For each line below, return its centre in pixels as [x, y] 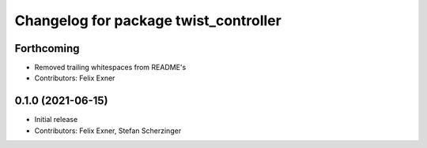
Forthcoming [47, 48]
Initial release [56, 120]
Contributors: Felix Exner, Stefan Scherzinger [108, 131]
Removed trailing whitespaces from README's [110, 68]
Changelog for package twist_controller [148, 20]
